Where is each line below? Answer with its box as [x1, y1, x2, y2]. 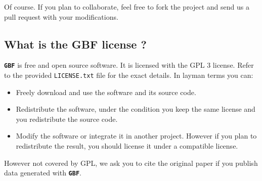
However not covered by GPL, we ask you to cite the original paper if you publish [4, 157, 258, 168]
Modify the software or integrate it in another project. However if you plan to [16, 130, 257, 141]
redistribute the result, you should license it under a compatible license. [16, 141, 238, 151]
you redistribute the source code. [16, 113, 118, 124]
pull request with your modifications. [4, 11, 118, 22]
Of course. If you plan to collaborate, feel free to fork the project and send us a [4, 2, 249, 12]
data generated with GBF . [4, 167, 81, 178]
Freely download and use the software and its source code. [16, 86, 196, 97]
